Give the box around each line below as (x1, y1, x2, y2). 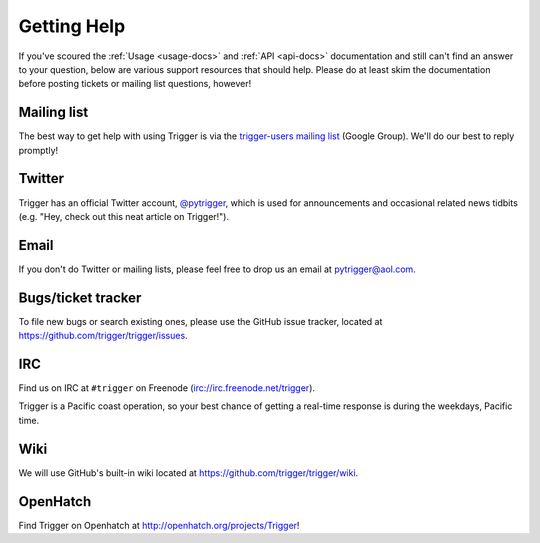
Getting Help (18, 15, 126, 37)
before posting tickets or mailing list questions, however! (18, 78, 252, 90)
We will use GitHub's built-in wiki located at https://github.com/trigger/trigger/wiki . (18, 466, 359, 479)
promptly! (18, 144, 59, 156)
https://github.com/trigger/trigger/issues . (18, 330, 189, 342)
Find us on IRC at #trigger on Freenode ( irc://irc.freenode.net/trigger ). (18, 382, 315, 394)
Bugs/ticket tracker (18, 289, 142, 306)
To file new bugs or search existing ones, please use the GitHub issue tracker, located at (18, 315, 383, 327)
